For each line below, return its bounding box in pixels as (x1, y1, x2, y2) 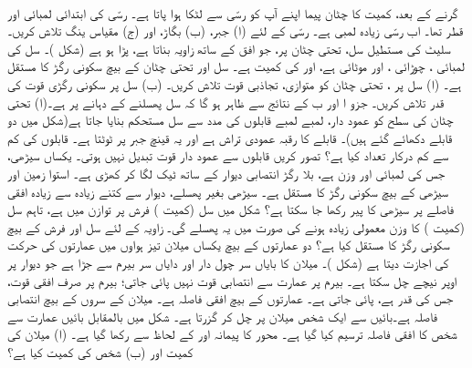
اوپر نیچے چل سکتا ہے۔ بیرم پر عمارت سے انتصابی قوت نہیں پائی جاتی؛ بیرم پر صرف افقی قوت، (7, 271, 457, 290)
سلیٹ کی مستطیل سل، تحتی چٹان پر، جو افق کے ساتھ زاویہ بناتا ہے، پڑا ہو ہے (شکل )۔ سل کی (7, 38, 451, 57)
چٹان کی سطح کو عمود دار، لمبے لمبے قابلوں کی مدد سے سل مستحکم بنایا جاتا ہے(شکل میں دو (7, 110, 454, 129)
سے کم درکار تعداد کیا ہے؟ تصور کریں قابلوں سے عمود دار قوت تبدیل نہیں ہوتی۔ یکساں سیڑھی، (7, 146, 449, 165)
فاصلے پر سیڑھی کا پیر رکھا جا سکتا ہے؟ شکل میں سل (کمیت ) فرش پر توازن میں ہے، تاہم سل (7, 199, 455, 219)
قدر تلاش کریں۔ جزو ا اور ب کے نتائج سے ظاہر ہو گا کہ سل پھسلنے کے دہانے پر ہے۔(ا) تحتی (7, 92, 445, 111)
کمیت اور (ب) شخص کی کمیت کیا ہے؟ (7, 342, 194, 361)
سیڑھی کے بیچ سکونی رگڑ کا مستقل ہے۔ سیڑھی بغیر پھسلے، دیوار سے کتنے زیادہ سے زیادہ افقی (7, 181, 449, 200)
